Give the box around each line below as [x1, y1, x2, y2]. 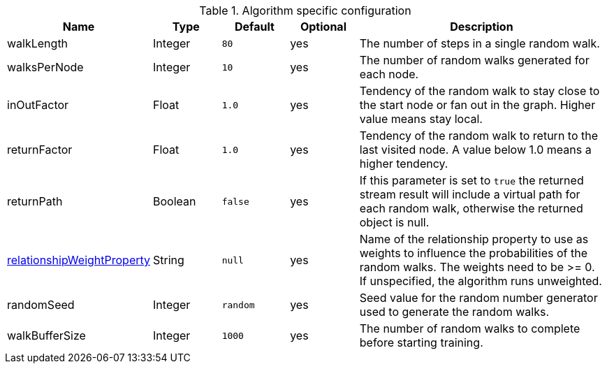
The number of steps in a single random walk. [359, 36, 600, 50]
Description [450, 20, 513, 34]
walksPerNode [7, 60, 84, 74]
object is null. [359, 215, 430, 229]
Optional [300, 20, 346, 34]
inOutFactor [7, 98, 69, 112]
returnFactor [7, 143, 73, 157]
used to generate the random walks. [359, 305, 549, 319]
